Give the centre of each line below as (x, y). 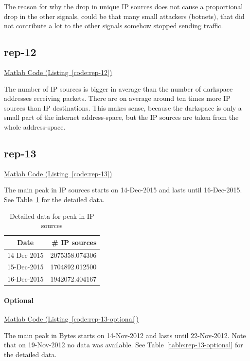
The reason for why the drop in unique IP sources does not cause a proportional (124, 6)
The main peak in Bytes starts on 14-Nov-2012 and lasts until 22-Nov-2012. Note (125, 335)
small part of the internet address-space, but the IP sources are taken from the (121, 117)
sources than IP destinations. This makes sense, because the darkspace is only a (123, 107)
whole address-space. (35, 126)
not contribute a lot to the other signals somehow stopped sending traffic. (114, 26)
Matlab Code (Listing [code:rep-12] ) (58, 72)
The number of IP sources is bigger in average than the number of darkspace (118, 88)
